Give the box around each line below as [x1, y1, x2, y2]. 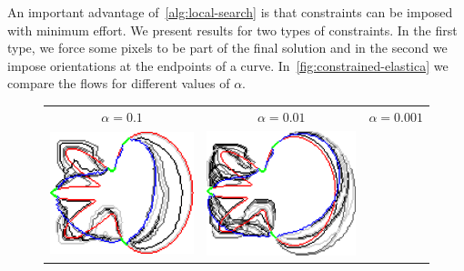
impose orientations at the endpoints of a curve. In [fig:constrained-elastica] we [7, 55, 449, 75]
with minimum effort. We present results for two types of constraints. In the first [7, 20, 458, 39]
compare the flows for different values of [7, 74, 230, 93]
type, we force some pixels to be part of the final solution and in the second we [7, 38, 448, 57]
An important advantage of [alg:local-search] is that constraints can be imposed [7, 3, 453, 21]
